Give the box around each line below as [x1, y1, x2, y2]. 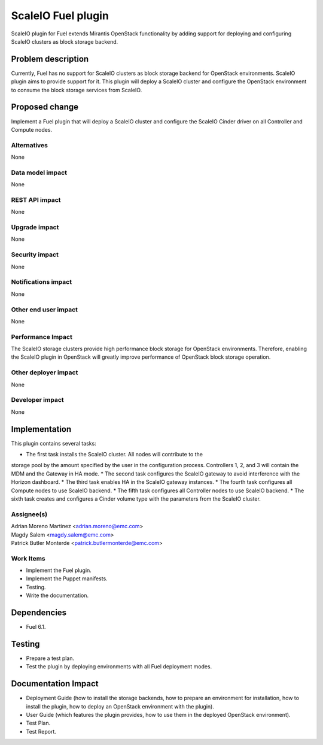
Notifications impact [11, 278, 72, 286]
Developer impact [11, 396, 64, 404]
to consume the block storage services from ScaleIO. [11, 86, 142, 93]
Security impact [11, 250, 59, 259]
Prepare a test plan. [26, 655, 75, 662]
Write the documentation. [26, 592, 89, 599]
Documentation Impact [11, 679, 99, 689]
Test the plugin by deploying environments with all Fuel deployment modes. [26, 663, 212, 670]
